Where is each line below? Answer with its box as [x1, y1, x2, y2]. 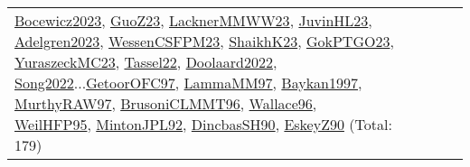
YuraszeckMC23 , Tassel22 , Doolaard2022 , [14, 51, 277, 72]
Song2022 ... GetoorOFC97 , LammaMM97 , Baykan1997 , [14, 72, 362, 93]
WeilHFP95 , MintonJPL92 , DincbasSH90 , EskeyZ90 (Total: [14, 114, 392, 135]
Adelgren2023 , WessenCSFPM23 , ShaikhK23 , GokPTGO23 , [14, 31, 394, 51]
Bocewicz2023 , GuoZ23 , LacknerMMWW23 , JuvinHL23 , [14, 10, 372, 31]
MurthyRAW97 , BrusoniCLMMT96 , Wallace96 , [14, 93, 317, 114]
